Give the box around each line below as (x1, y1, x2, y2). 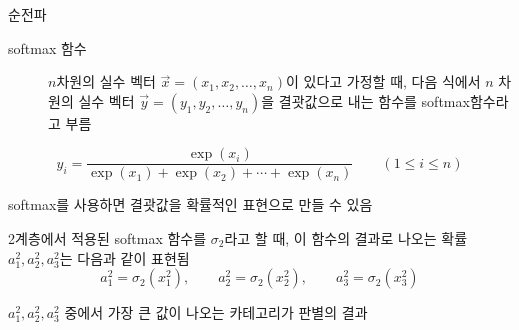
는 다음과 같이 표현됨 (59, 247, 190, 268)
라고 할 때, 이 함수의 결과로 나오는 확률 (224, 228, 468, 249)
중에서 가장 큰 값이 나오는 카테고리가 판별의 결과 (64, 302, 368, 323)
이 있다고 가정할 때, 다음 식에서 (285, 71, 481, 92)
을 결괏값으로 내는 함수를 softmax (261, 90, 470, 111)
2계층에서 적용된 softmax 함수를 (8, 228, 207, 249)
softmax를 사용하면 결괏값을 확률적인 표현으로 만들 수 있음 (8, 194, 373, 215)
